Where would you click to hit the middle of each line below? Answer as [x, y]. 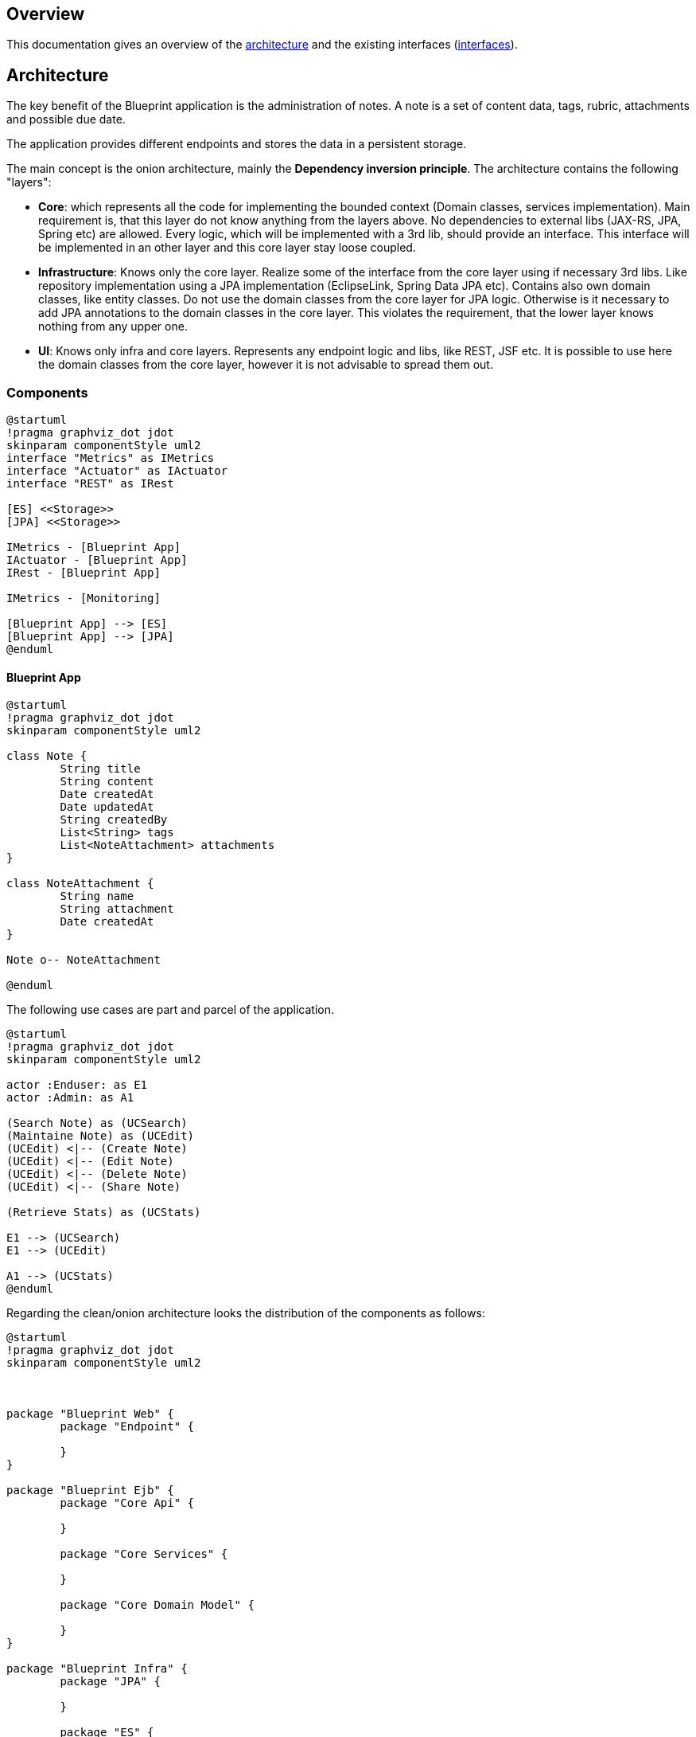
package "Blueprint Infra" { [97, 1669]
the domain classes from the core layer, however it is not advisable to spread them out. [266, 365]
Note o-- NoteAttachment [84, 960]
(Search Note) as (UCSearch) [97, 1123]
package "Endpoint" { [127, 1427]
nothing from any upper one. [113, 327]
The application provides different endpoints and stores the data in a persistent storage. [237, 144]
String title [100, 769]
